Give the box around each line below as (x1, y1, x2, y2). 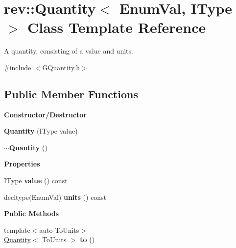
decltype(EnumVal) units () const (4, 192, 107, 202)
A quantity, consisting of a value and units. (4, 46, 133, 56)
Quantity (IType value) (4, 126, 78, 136)
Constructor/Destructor (4, 109, 87, 119)
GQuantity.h (42, 62, 80, 72)
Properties (4, 159, 40, 169)
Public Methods (4, 208, 59, 219)
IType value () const (4, 175, 68, 186)
